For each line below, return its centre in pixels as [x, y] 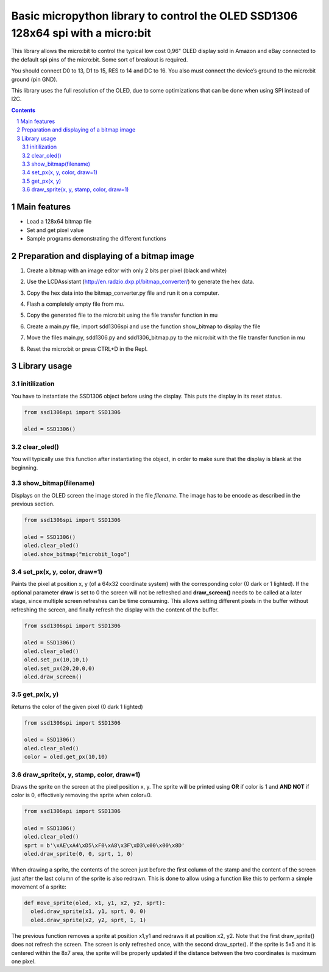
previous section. [33, 504]
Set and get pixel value [55, 230]
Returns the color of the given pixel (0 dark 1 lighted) [77, 706]
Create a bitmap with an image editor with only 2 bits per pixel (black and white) [127, 270]
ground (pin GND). [34, 79]
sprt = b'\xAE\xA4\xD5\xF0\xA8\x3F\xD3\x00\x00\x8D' [104, 845]
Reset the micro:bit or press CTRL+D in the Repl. [87, 349]
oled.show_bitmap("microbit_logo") [77, 554]
